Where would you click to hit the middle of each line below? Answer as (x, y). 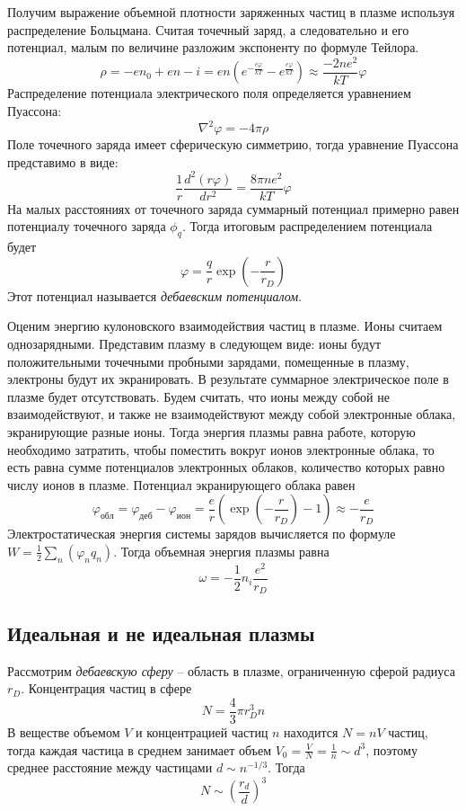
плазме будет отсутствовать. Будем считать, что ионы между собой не (198, 396)
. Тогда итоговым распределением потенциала (307, 226)
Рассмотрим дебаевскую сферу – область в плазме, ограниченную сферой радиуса (231, 670)
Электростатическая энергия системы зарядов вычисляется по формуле (202, 534)
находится (311, 731)
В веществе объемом (64, 731)
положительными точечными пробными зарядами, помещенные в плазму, (208, 361)
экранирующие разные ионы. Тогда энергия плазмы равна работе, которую (211, 431)
